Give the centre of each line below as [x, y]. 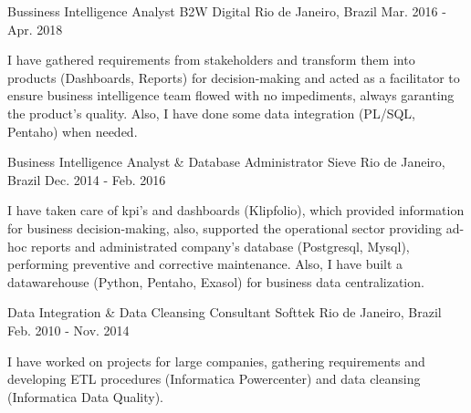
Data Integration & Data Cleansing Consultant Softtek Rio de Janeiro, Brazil [225, 312]
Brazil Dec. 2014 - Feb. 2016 [87, 179]
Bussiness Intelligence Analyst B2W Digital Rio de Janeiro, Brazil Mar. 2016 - [227, 11]
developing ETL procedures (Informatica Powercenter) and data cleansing [214, 379]
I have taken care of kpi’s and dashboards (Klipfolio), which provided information [236, 210]
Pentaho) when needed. [73, 131]
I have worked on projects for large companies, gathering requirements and [216, 361]
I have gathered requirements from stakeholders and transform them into [211, 60]
